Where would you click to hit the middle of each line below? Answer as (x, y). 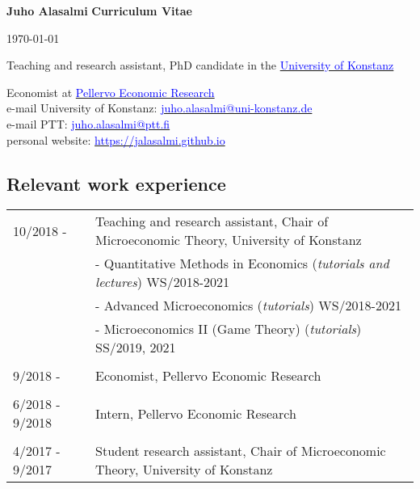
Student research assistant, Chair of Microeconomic (241, 451)
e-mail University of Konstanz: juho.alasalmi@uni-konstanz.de (160, 108)
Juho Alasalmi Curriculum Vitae (99, 11)
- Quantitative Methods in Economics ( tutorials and (242, 263)
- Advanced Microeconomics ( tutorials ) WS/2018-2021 (248, 306)
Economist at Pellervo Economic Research (111, 92)
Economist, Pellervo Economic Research (208, 376)
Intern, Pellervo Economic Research (196, 413)
